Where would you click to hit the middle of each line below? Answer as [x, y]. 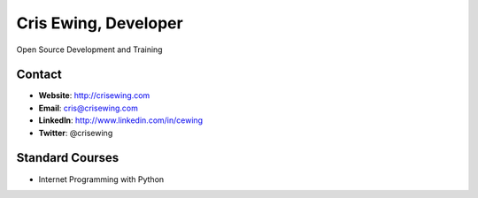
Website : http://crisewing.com [94, 95]
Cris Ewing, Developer [100, 23]
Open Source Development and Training [89, 49]
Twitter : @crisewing [76, 133]
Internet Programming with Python [101, 179]
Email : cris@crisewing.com [89, 108]
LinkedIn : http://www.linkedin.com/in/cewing [121, 120]
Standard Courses [68, 158]
